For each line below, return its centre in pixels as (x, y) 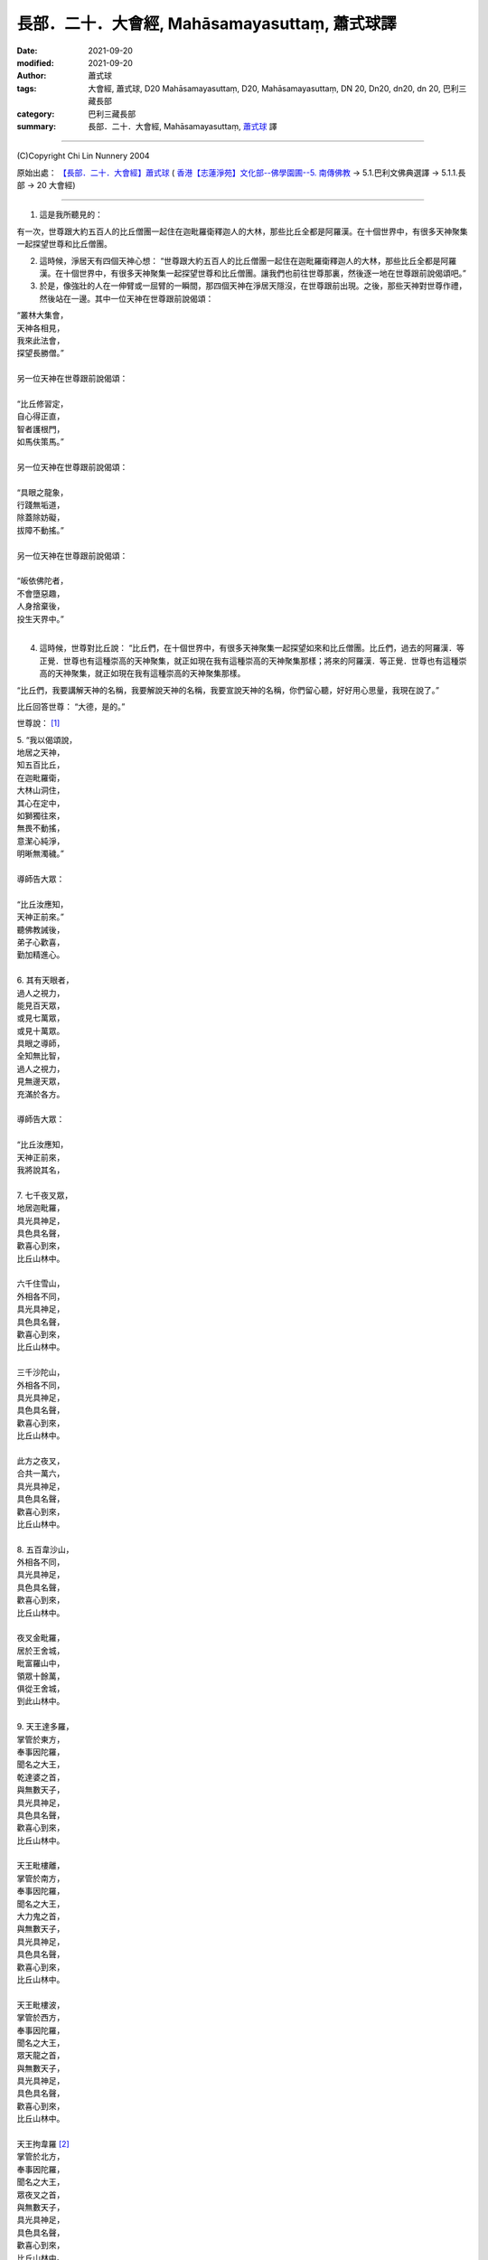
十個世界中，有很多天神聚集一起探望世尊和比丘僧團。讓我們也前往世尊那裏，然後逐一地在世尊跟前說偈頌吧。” (265, 273)
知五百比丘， (41, 765)
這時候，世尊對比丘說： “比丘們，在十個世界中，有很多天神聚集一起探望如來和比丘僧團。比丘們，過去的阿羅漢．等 (252, 648)
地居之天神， (41, 753)
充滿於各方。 (41, 1094)
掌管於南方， (41, 1878)
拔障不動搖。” (41, 530)
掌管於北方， (41, 2157)
